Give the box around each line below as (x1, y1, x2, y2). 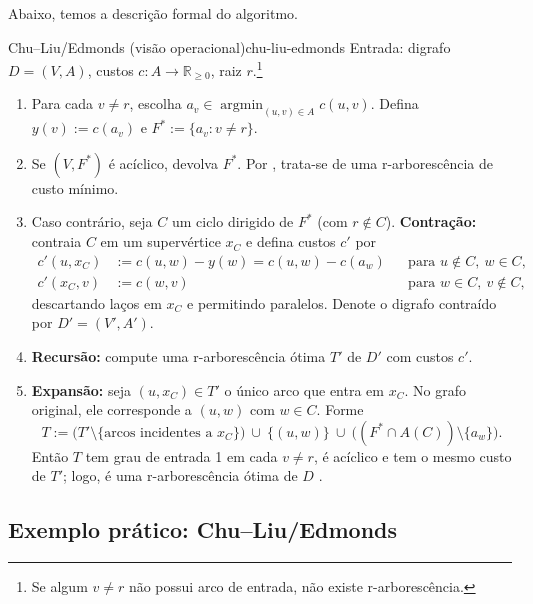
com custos (386, 345, 454, 366)
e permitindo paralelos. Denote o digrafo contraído (187, 292, 497, 313)
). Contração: (385, 211, 477, 232)
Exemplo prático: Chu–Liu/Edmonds (8, 514, 398, 545)
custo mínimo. (31, 177, 119, 198)
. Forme (316, 399, 364, 420)
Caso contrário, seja (31, 211, 153, 232)
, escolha (129, 93, 182, 114)
